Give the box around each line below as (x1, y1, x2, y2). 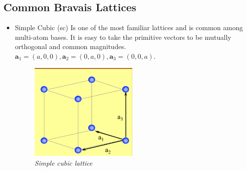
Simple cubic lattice (34, 157, 93, 168)
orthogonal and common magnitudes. (15, 41, 126, 51)
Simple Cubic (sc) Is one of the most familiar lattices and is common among (15, 22, 243, 33)
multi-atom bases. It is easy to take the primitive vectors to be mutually (15, 32, 231, 42)
